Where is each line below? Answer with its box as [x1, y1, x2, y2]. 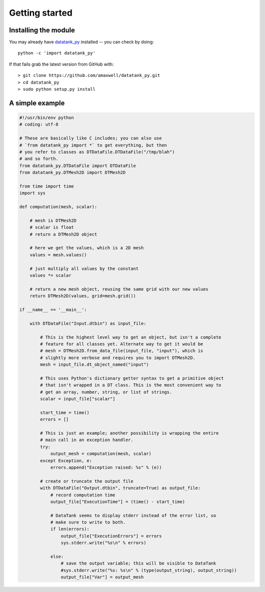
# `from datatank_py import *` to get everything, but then [19, 142, 167, 148]
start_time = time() [40, 410, 90, 415]
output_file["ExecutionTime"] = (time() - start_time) [50, 499, 185, 504]
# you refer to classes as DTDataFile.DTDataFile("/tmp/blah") [19, 149, 175, 154]
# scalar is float [29, 224, 74, 230]
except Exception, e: [40, 458, 92, 463]
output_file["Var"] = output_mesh [60, 574, 144, 580]
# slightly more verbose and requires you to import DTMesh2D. [40, 355, 196, 360]
